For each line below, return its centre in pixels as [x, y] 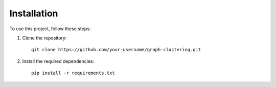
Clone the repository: [44, 38]
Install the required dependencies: [58, 61]
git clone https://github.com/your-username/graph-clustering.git [116, 50]
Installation [34, 13]
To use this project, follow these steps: [50, 29]
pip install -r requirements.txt [73, 73]
